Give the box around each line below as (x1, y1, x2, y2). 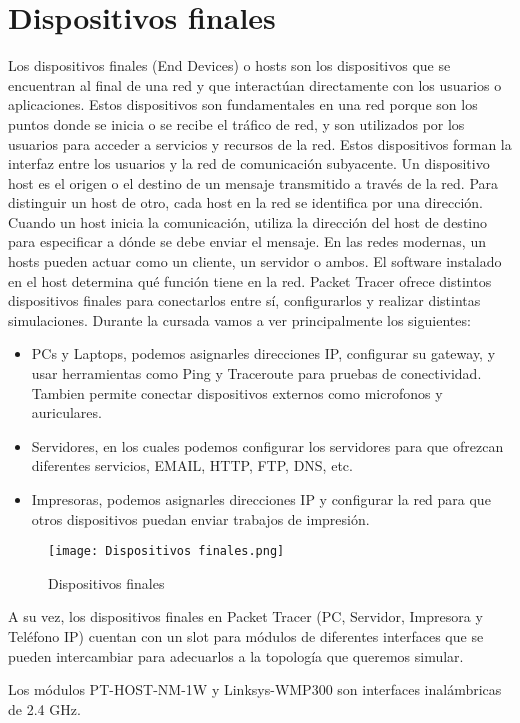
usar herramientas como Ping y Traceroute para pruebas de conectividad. (31, 363, 482, 384)
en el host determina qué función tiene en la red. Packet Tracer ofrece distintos (8, 270, 492, 291)
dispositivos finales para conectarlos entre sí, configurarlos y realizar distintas (8, 290, 481, 311)
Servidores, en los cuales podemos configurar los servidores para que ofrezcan (31, 435, 504, 456)
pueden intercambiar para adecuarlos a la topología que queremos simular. (8, 645, 464, 666)
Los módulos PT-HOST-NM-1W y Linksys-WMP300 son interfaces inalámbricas (8, 679, 502, 700)
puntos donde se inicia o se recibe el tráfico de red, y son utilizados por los (8, 113, 465, 134)
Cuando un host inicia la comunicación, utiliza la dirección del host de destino (8, 211, 488, 232)
